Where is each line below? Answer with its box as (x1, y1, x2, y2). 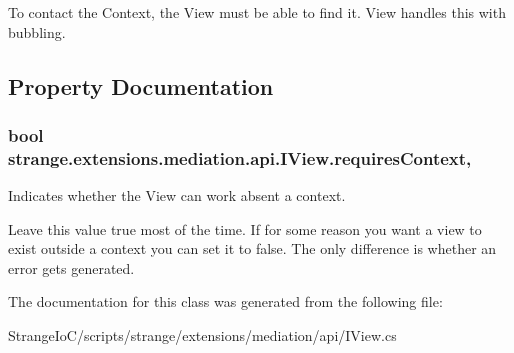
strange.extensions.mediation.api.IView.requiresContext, (8, 145, 472, 170)
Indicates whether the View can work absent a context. (8, 185, 346, 206)
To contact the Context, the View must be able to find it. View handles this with (8, 2, 506, 22)
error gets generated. (8, 257, 135, 278)
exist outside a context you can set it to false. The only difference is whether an (8, 238, 497, 259)
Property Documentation (8, 70, 274, 101)
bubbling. (8, 21, 66, 42)
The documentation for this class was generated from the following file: (8, 291, 443, 312)
